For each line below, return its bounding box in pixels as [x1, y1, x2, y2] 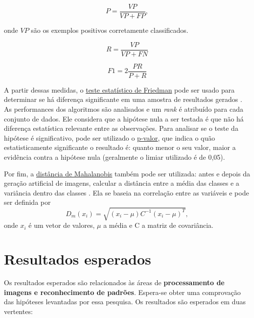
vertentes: [4, 306, 33, 316]
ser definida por [4, 197, 51, 207]
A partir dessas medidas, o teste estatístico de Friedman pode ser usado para [4, 84, 235, 95]
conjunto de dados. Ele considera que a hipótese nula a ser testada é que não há [4, 113, 244, 123]
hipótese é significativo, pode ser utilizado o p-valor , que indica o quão [4, 132, 215, 143]
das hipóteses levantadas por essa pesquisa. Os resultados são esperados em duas [4, 296, 246, 307]
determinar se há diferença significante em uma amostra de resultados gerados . [4, 94, 242, 104]
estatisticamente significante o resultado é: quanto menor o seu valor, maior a [4, 142, 236, 152]
